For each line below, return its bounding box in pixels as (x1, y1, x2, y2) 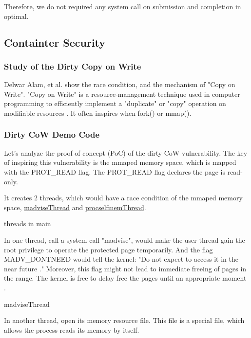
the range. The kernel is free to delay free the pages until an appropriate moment (4, 273, 247, 283)
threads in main (4, 218, 51, 229)
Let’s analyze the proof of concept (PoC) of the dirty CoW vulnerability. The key (4, 147, 248, 158)
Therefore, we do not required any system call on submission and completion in (4, 1, 241, 11)
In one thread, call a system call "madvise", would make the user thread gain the (4, 234, 245, 245)
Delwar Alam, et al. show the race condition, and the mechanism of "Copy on (4, 79, 235, 89)
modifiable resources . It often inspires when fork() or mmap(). (4, 107, 192, 118)
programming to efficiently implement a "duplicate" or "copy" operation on (4, 98, 226, 108)
